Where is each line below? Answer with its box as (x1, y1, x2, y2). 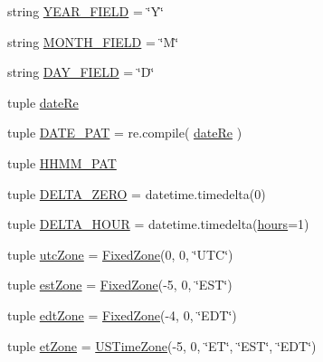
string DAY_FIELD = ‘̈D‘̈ (7, 62, 155, 81)
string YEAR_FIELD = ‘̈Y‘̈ (7, 2, 164, 20)
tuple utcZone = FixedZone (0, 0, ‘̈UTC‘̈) (7, 244, 233, 263)
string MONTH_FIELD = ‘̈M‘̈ (7, 32, 179, 51)
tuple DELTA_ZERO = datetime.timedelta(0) (7, 184, 266, 203)
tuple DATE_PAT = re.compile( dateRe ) (7, 123, 242, 142)
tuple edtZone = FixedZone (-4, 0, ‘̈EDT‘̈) (7, 305, 237, 324)
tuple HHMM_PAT (7, 153, 117, 172)
